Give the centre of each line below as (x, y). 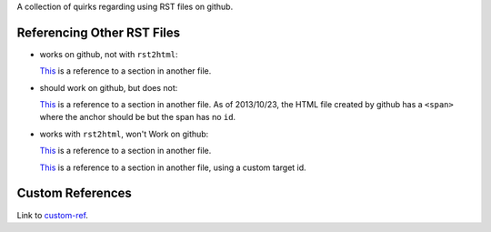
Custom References (74, 193)
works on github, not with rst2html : (109, 54)
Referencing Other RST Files (99, 32)
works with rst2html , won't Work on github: (124, 134)
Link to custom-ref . (52, 215)
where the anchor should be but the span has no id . (138, 117)
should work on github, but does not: (109, 87)
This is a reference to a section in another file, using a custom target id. (173, 167)
